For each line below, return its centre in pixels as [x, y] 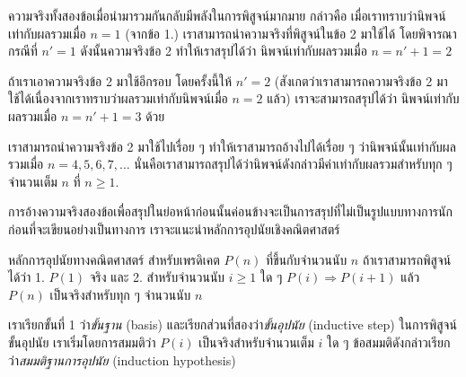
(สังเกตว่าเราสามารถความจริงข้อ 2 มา [361, 80]
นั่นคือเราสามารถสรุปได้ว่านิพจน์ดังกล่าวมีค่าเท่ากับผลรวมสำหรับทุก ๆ [293, 164]
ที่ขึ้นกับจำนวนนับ [306, 259]
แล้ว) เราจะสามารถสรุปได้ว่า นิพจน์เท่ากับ [363, 98]
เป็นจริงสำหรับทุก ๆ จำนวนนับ [120, 294]
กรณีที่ [23, 51]
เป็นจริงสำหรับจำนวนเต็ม [256, 342]
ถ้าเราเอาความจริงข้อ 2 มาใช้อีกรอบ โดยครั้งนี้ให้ [120, 80]
